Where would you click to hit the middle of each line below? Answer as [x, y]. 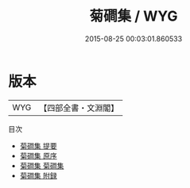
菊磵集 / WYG [134, 16]
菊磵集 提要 [38, 146]
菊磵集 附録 [38, 175]
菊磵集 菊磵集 [42, 165]
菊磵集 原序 [38, 155]
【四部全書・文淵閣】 [79, 108]
